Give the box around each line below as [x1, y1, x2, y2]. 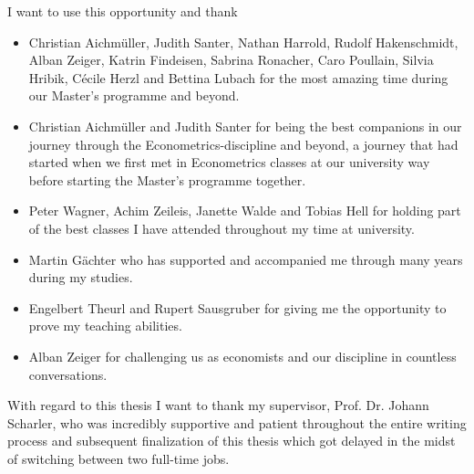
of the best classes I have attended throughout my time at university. [28, 218, 415, 237]
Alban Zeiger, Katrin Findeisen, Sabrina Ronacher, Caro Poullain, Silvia [28, 50, 434, 69]
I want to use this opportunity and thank [7, 2, 238, 20]
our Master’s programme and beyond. [28, 86, 240, 105]
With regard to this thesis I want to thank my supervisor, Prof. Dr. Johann [7, 395, 429, 415]
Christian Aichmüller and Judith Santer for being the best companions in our [28, 116, 462, 135]
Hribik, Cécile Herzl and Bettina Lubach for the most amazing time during [28, 68, 448, 87]
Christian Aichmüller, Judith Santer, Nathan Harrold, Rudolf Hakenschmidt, [28, 32, 459, 51]
